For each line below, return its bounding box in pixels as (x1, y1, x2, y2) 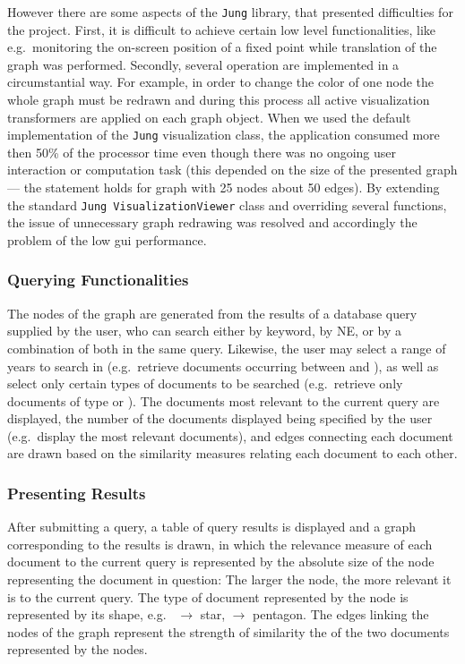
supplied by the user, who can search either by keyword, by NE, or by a (7, 321, 402, 340)
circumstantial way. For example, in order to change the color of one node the (7, 72, 435, 91)
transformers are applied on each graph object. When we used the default (7, 107, 411, 126)
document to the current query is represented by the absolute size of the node (7, 552, 435, 571)
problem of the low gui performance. (7, 230, 207, 249)
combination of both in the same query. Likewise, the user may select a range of (7, 338, 446, 357)
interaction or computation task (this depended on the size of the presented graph (7, 160, 458, 179)
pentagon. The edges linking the (253, 605, 429, 624)
